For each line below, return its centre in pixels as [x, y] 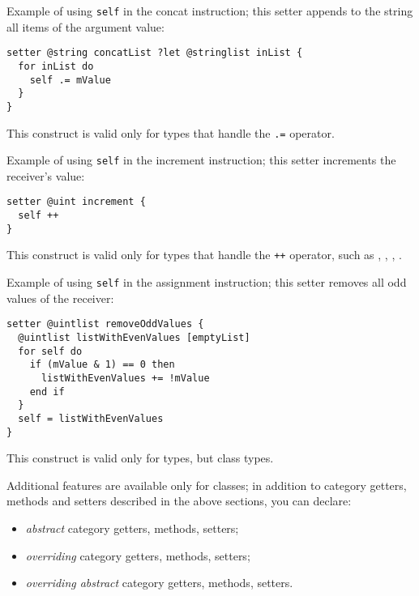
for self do [50, 351]
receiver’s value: [46, 175]
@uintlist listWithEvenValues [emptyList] [134, 337]
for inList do [56, 66]
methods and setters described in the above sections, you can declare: [179, 501]
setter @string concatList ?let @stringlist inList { [155, 53]
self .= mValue [70, 80]
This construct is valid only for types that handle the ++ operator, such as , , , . [204, 255]
